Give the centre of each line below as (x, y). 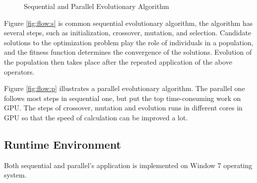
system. (15, 175)
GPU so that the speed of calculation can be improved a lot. (96, 117)
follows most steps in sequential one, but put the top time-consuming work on (123, 98)
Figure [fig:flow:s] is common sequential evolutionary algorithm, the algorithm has (128, 23)
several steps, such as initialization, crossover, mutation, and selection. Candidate (128, 33)
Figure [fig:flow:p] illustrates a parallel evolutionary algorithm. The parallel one (125, 88)
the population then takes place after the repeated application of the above (118, 61)
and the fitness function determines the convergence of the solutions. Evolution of (128, 52)
